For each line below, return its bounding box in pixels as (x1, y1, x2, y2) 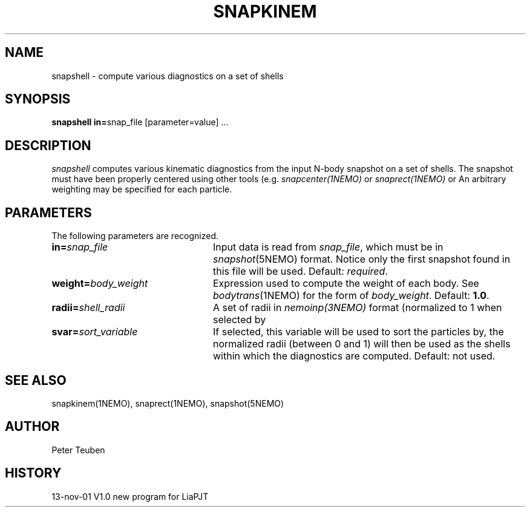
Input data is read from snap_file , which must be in (212, 241, 443, 254)
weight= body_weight (51, 277, 148, 290)
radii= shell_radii (51, 301, 125, 314)
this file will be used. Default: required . (212, 265, 388, 278)
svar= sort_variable (51, 326, 138, 338)
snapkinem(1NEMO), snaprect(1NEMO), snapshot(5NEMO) (51, 398, 284, 409)
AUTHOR (5, 419, 60, 435)
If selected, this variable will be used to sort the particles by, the (212, 326, 504, 338)
